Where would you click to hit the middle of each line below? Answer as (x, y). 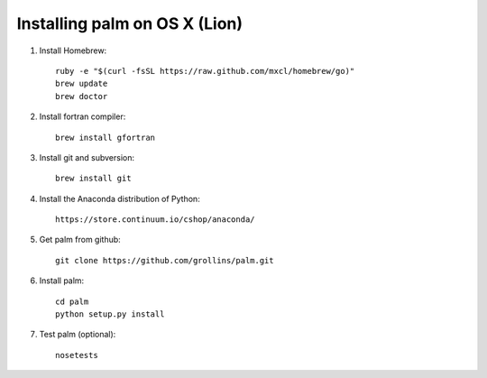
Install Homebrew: (73, 51)
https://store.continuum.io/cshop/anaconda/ (156, 220)
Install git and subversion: (87, 157)
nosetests (77, 355)
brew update (82, 84)
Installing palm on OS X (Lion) (130, 23)
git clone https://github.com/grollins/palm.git (165, 260)
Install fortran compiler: (83, 116)
